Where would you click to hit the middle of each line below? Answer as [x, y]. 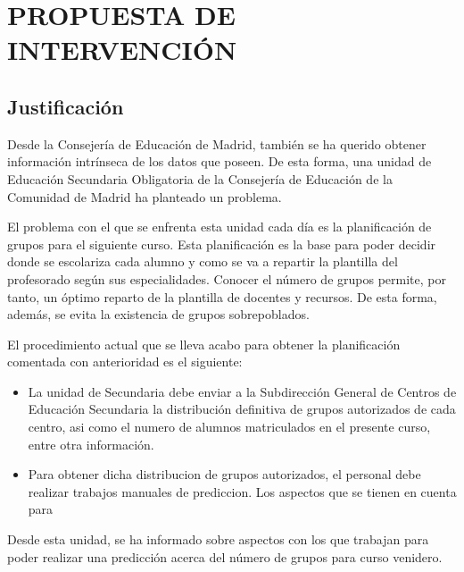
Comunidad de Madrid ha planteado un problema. [145, 196]
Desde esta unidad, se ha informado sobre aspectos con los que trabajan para [218, 539]
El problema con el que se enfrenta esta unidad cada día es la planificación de [220, 227]
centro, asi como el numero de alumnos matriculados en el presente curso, [229, 427]
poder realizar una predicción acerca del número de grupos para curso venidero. [225, 556]
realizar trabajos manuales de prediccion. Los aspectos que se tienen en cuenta [242, 491]
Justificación [66, 106]
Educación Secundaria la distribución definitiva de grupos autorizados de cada [242, 409]
